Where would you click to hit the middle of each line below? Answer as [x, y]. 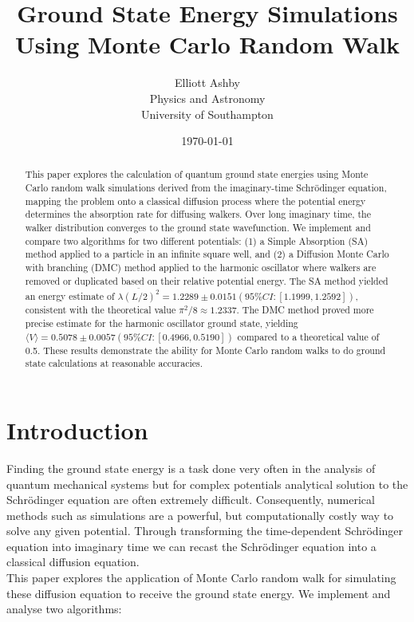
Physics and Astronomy [207, 98]
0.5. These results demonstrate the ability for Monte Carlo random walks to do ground [205, 350]
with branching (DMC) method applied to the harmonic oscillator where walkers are [201, 268]
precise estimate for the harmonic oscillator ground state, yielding [162, 323]
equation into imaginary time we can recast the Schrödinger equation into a [191, 546]
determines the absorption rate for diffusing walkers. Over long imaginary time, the [198, 214]
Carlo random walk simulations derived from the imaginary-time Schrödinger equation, [206, 188]
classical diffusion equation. [73, 562]
